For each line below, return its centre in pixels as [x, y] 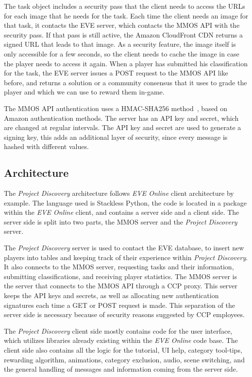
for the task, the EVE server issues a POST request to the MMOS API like [116, 73]
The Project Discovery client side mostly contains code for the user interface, [118, 330]
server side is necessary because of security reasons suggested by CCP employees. [124, 314]
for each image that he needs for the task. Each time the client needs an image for [126, 15]
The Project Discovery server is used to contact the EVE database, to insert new [124, 248]
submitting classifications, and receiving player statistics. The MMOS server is [120, 276]
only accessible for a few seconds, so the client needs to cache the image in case [122, 53]
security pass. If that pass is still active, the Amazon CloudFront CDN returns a [123, 34]
